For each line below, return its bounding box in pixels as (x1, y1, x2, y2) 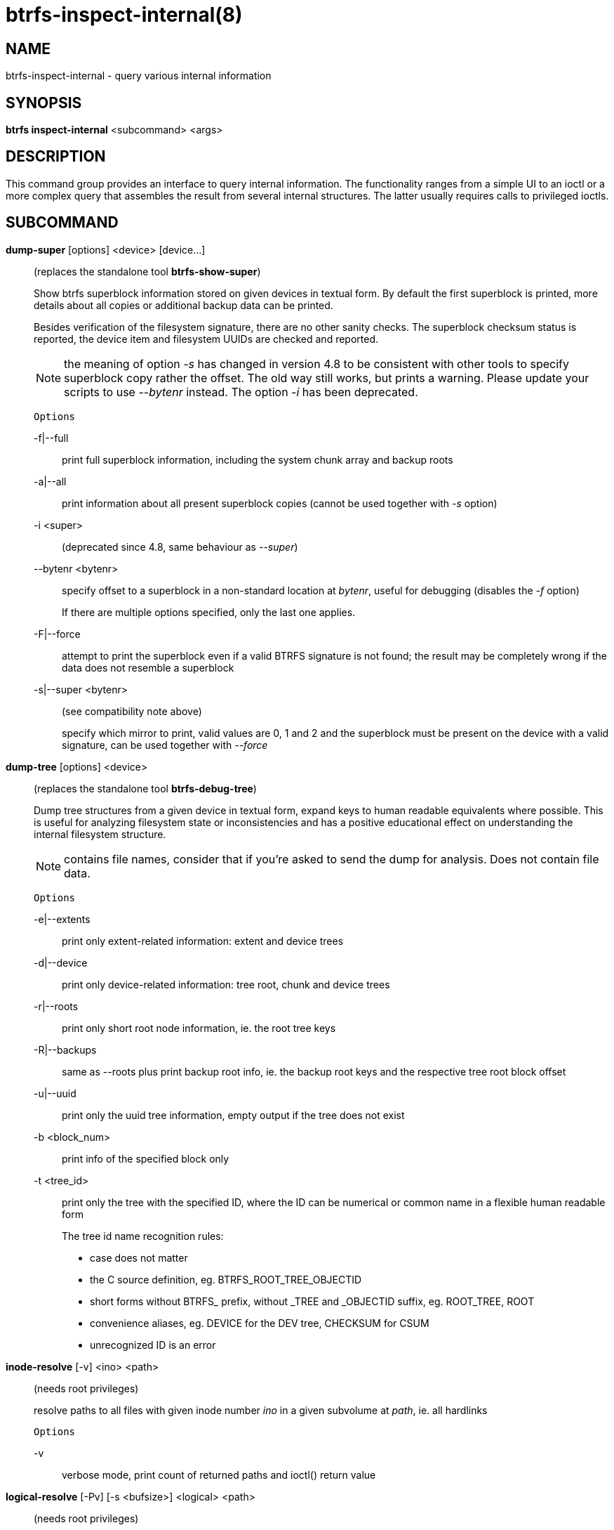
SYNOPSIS (6, 93, 82, 112)
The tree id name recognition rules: (62, 1229, 224, 1242)
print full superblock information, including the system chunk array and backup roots (62, 453, 453, 466)
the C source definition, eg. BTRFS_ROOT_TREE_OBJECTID (90, 1273, 362, 1286)
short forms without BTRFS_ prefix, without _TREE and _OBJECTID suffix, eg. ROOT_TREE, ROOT (90, 1295, 535, 1307)
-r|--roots (34, 1000, 79, 1012)
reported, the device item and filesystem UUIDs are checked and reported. (34, 332, 379, 345)
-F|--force (34, 627, 81, 640)
